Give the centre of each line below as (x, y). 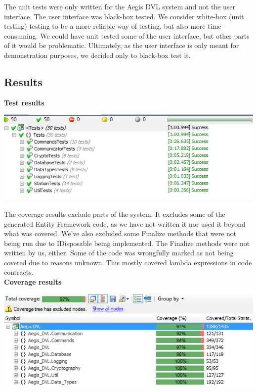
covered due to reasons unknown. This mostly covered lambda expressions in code (128, 262)
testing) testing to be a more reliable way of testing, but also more (105, 26)
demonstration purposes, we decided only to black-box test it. (97, 55)
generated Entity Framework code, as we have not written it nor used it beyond (125, 223)
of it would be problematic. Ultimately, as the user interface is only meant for (122, 45)
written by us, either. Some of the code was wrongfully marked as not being (119, 253)
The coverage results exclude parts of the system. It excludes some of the (115, 214)
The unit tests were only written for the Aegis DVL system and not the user (120, 6)
